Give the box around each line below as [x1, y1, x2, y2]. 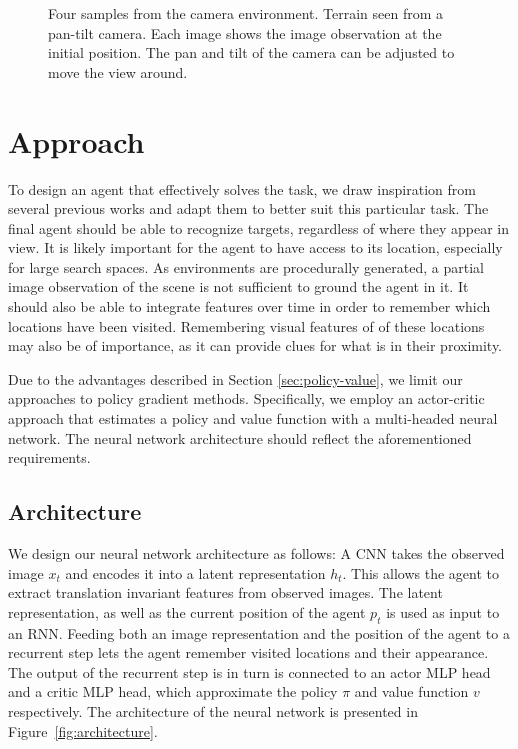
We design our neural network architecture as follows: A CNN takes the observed [8, 543, 505, 564]
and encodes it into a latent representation [65, 562, 326, 583]
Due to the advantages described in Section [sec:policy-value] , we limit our [8, 368, 463, 389]
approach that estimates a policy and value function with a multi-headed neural [8, 408, 498, 429]
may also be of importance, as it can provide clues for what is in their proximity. [8, 335, 503, 356]
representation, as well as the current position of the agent [8, 601, 366, 622]
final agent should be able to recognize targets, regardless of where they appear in [8, 217, 510, 238]
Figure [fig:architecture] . [8, 720, 158, 741]
